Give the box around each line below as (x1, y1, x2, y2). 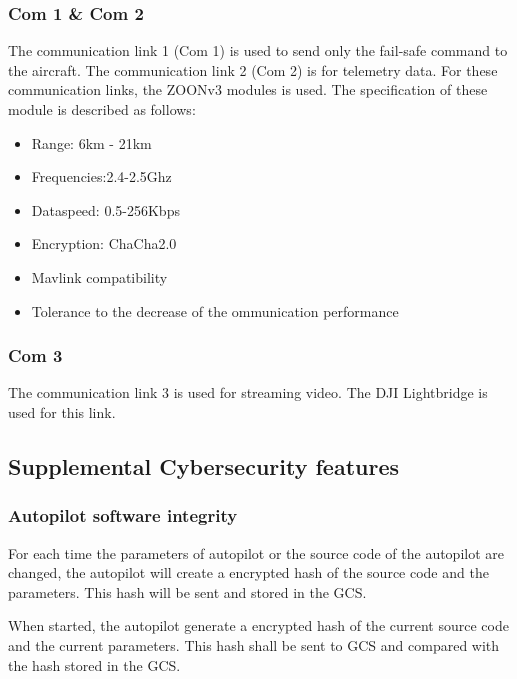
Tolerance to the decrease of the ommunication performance (31, 300, 399, 321)
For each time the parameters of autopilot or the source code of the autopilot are (8, 542, 505, 563)
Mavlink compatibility (31, 266, 168, 287)
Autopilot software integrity (8, 503, 238, 528)
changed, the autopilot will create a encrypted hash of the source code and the (8, 562, 489, 583)
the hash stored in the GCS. (8, 654, 181, 675)
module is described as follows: (8, 99, 196, 119)
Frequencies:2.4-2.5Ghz (31, 166, 172, 187)
